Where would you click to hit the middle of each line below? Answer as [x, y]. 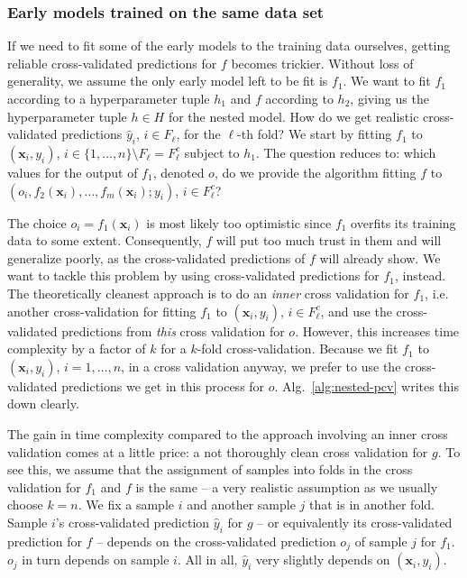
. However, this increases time [377, 330]
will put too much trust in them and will [329, 240]
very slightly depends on [323, 560]
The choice [37, 222]
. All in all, [207, 560]
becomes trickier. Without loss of [322, 63]
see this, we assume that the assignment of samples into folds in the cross [210, 469]
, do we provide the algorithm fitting [315, 172]
